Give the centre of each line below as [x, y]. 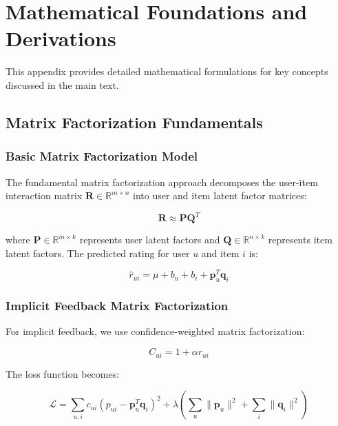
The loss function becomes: [63, 373]
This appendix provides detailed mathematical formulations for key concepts [167, 71]
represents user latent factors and [150, 240]
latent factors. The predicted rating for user [98, 253]
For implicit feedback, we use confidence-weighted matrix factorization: [155, 331]
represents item [300, 240]
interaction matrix [44, 195]
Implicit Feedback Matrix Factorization [117, 306]
